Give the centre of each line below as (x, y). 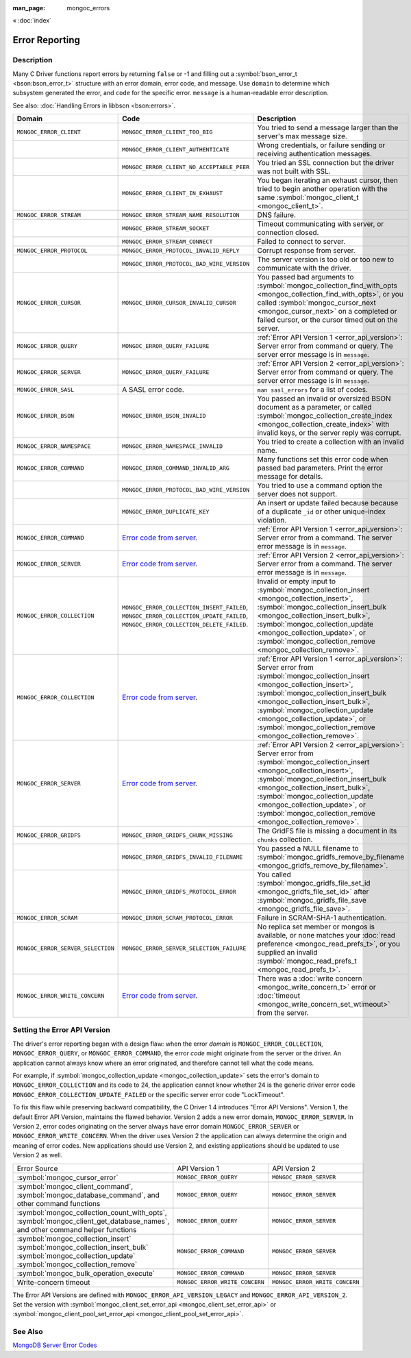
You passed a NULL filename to (308, 848)
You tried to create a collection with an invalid (331, 442)
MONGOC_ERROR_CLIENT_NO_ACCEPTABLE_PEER (186, 167)
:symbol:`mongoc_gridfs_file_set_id (314, 883)
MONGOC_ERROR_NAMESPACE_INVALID (172, 446)
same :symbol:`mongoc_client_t (308, 197)
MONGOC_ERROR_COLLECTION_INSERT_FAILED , (185, 607)
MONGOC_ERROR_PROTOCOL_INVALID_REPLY (181, 250)
